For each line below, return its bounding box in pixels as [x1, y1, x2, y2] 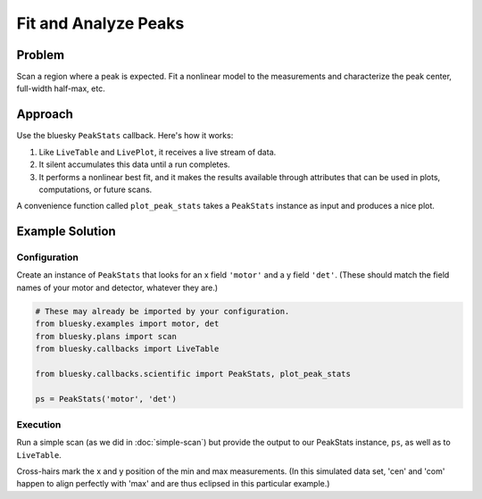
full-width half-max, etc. [16, 83, 106, 94]
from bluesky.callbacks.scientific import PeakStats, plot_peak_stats [35, 369, 352, 378]
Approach [16, 107, 73, 122]
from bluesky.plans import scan [35, 331, 178, 341]
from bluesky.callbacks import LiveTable [35, 344, 220, 354]
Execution [16, 418, 62, 430]
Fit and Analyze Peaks [16, 13, 185, 33]
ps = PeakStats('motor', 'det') [35, 394, 178, 403]
